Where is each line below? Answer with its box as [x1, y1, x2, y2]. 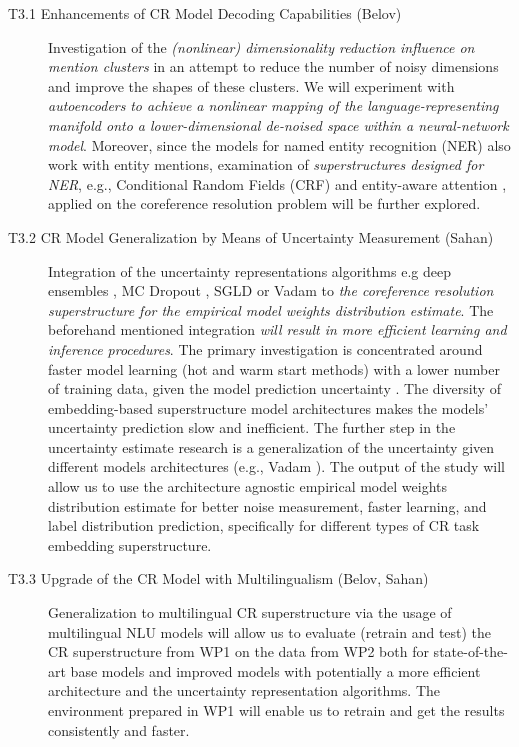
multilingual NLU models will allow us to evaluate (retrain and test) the [48, 621, 492, 642]
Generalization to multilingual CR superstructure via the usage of [48, 602, 452, 623]
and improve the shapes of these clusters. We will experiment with [48, 75, 455, 96]
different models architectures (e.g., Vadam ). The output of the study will [48, 456, 505, 477]
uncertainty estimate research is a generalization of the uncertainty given [48, 436, 495, 457]
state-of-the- [433, 641, 508, 662]
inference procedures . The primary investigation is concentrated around [48, 338, 483, 359]
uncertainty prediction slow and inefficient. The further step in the [48, 417, 456, 438]
